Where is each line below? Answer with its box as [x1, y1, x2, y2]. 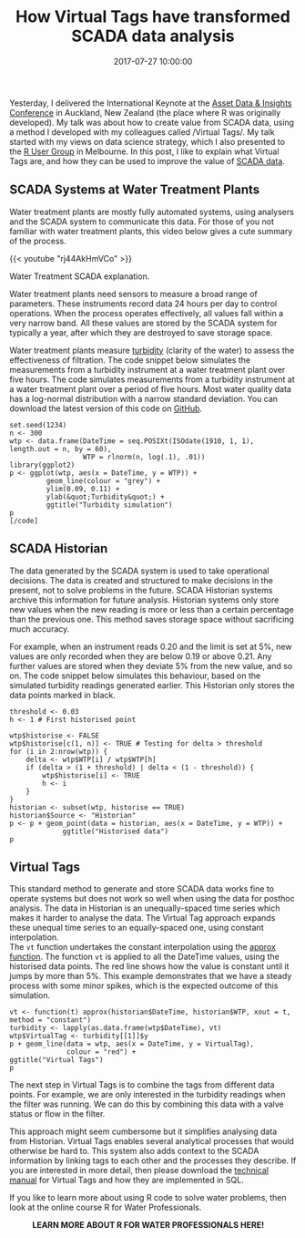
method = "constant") [9, 1016, 92, 1025]
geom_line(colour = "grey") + [46, 476, 161, 485]
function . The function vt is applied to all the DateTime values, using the [9, 951, 280, 963]
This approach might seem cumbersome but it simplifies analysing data [9, 1126, 278, 1137]
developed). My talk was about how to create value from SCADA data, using [9, 117, 294, 128]
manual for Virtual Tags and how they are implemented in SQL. [9, 1174, 244, 1186]
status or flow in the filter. [9, 1109, 106, 1119]
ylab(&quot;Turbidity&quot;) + [46, 492, 166, 501]
